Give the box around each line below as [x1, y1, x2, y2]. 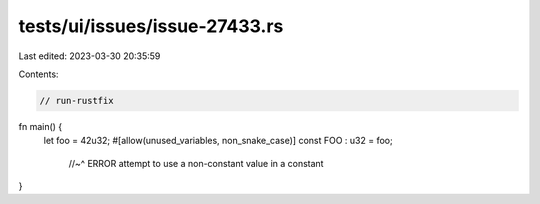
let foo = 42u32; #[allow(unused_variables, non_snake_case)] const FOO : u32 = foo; [43, 135, 394, 147]
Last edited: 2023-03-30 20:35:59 [18, 50, 161, 62]
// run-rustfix [39, 95, 114, 106]
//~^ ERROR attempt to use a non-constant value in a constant [68, 157, 324, 169]
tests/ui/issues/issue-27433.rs [18, 15, 284, 37]
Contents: [18, 68, 59, 80]
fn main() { [18, 120, 63, 132]
